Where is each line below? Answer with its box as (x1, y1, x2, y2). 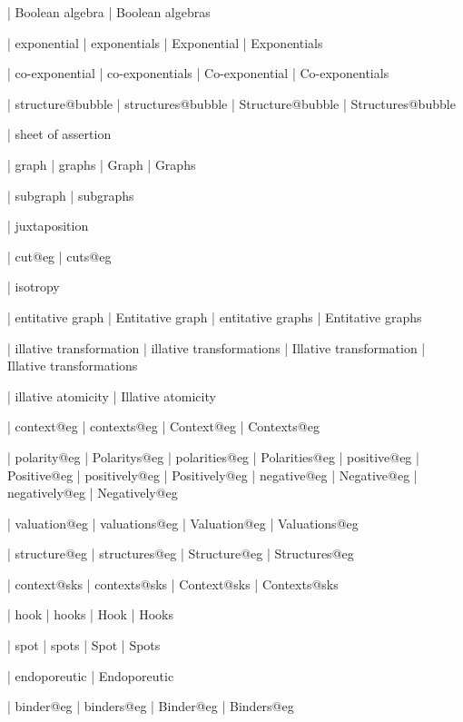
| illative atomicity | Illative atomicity (7, 386, 216, 405)
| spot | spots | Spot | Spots (7, 636, 161, 655)
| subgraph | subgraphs (7, 185, 134, 204)
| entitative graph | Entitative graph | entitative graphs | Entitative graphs (7, 307, 422, 326)
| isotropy (7, 277, 60, 296)
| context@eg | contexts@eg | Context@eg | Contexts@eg (7, 417, 320, 436)
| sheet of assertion (7, 124, 112, 143)
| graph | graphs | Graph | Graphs (7, 154, 196, 173)
